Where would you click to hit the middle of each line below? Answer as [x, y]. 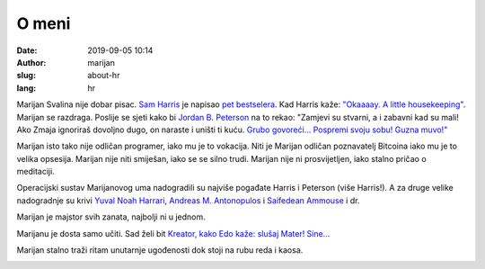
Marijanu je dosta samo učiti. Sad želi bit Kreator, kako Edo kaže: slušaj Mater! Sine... [173, 233]
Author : [31, 62]
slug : [26, 76]
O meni [44, 23]
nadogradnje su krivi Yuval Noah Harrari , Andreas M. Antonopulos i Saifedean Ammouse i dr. [188, 200]
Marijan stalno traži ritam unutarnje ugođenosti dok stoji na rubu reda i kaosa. [160, 250]
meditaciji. [36, 172]
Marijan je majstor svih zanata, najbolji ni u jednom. [111, 217]
